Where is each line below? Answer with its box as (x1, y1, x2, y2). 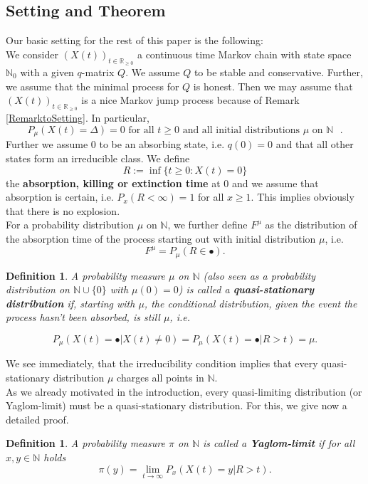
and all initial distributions (182, 125, 300, 135)
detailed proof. (6, 411, 69, 426)
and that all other (275, 137, 354, 152)
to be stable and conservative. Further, (194, 65, 363, 79)
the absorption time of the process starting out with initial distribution (6, 231, 316, 246)
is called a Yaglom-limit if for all (203, 436, 355, 451)
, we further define (167, 217, 248, 232)
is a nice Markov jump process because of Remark (81, 93, 300, 107)
